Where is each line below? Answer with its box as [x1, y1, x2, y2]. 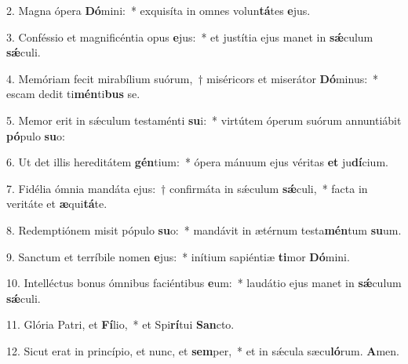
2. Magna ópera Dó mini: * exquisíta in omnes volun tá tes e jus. [6, 2, 311, 18]
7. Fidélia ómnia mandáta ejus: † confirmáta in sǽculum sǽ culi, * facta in [6, 180, 368, 196]
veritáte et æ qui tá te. [6, 195, 107, 212]
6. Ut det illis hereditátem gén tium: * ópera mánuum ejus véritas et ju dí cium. [6, 154, 388, 170]
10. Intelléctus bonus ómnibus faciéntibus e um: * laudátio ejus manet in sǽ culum [6, 275, 402, 291]
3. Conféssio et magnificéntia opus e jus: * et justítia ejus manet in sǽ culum [6, 28, 373, 45]
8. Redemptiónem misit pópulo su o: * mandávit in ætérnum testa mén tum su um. [6, 221, 402, 238]
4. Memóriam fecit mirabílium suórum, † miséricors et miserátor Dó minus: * [6, 70, 379, 86]
